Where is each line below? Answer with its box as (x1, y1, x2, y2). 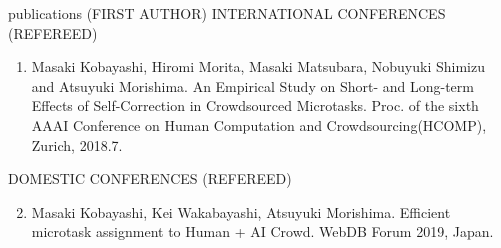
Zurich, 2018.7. (31, 134, 123, 155)
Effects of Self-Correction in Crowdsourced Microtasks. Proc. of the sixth (31, 95, 479, 116)
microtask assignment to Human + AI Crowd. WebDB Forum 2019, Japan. (31, 221, 494, 242)
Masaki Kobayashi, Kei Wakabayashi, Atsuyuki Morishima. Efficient (31, 201, 451, 222)
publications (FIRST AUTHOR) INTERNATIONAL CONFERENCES (8, 3, 446, 23)
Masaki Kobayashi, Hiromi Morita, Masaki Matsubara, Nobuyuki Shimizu (31, 56, 485, 77)
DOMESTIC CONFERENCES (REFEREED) (8, 168, 292, 189)
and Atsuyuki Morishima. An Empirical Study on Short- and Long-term (31, 75, 474, 96)
